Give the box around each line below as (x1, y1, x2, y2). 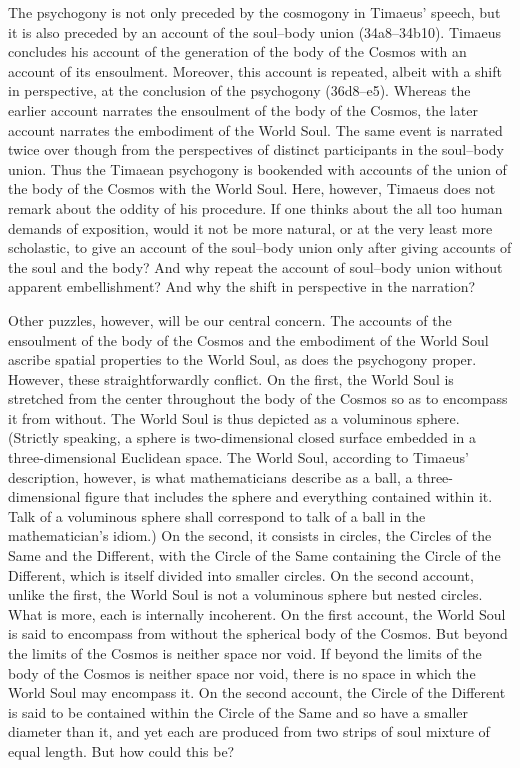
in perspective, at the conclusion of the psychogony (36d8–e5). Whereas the (8, 80, 471, 101)
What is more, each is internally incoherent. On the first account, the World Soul (8, 603, 506, 624)
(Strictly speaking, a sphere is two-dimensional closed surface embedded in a (8, 427, 477, 448)
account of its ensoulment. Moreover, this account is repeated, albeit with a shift (8, 60, 502, 81)
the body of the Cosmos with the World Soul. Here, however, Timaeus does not (8, 178, 496, 199)
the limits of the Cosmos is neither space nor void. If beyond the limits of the (8, 643, 482, 663)
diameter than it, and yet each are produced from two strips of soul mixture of (8, 721, 490, 742)
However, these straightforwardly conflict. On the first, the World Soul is (8, 368, 454, 389)
